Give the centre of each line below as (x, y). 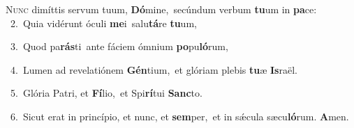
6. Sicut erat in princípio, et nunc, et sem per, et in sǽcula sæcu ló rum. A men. (179, 116)
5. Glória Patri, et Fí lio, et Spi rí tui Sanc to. (106, 93)
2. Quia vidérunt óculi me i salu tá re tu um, (103, 23)
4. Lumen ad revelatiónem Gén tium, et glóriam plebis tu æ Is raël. (154, 69)
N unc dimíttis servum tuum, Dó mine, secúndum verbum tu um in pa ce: (161, 9)
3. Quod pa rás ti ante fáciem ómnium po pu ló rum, (119, 46)
